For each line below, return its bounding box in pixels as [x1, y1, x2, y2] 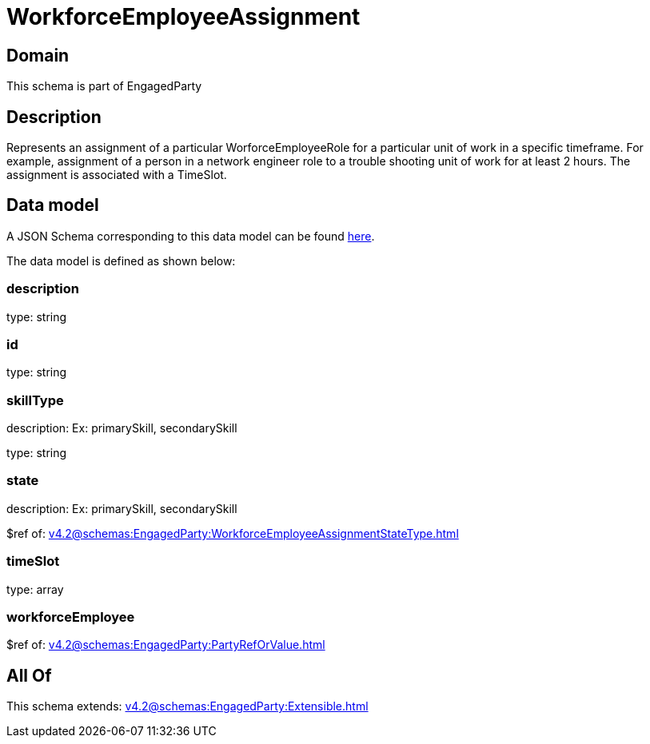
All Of [6, 665, 52, 686]
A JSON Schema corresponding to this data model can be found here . [6, 229, 375, 243]
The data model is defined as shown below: [6, 253, 236, 268]
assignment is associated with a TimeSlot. [6, 168, 227, 182]
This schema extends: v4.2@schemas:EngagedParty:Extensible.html [6, 699, 369, 714]
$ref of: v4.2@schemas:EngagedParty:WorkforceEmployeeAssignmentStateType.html [6, 526, 459, 540]
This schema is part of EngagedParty [6, 79, 202, 93]
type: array [6, 582, 64, 596]
